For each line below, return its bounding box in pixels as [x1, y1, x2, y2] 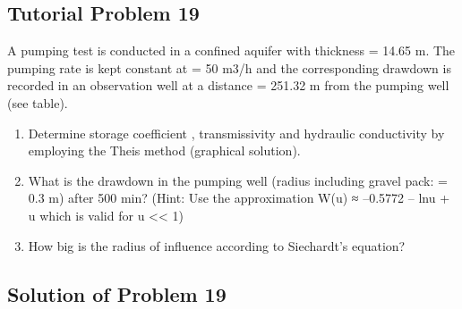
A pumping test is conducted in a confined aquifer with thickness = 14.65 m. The [7, 41, 456, 60]
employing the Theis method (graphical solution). [28, 141, 301, 160]
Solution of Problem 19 [7, 280, 227, 307]
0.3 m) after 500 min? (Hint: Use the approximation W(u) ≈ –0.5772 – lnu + [28, 188, 450, 207]
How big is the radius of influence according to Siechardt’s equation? [28, 236, 406, 255]
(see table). [7, 93, 68, 112]
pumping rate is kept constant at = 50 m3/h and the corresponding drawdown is [7, 58, 451, 77]
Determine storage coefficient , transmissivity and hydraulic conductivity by [28, 123, 445, 142]
